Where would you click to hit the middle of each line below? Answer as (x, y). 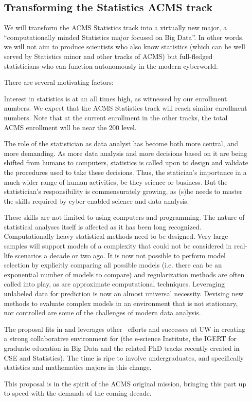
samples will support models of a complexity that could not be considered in (118, 246)
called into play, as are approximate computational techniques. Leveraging (114, 284)
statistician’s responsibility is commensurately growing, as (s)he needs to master (123, 191)
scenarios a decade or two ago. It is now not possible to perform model (120, 255)
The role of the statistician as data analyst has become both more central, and (121, 143)
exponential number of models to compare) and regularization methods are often (124, 274)
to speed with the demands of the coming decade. (78, 393)
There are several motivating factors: (59, 82)
